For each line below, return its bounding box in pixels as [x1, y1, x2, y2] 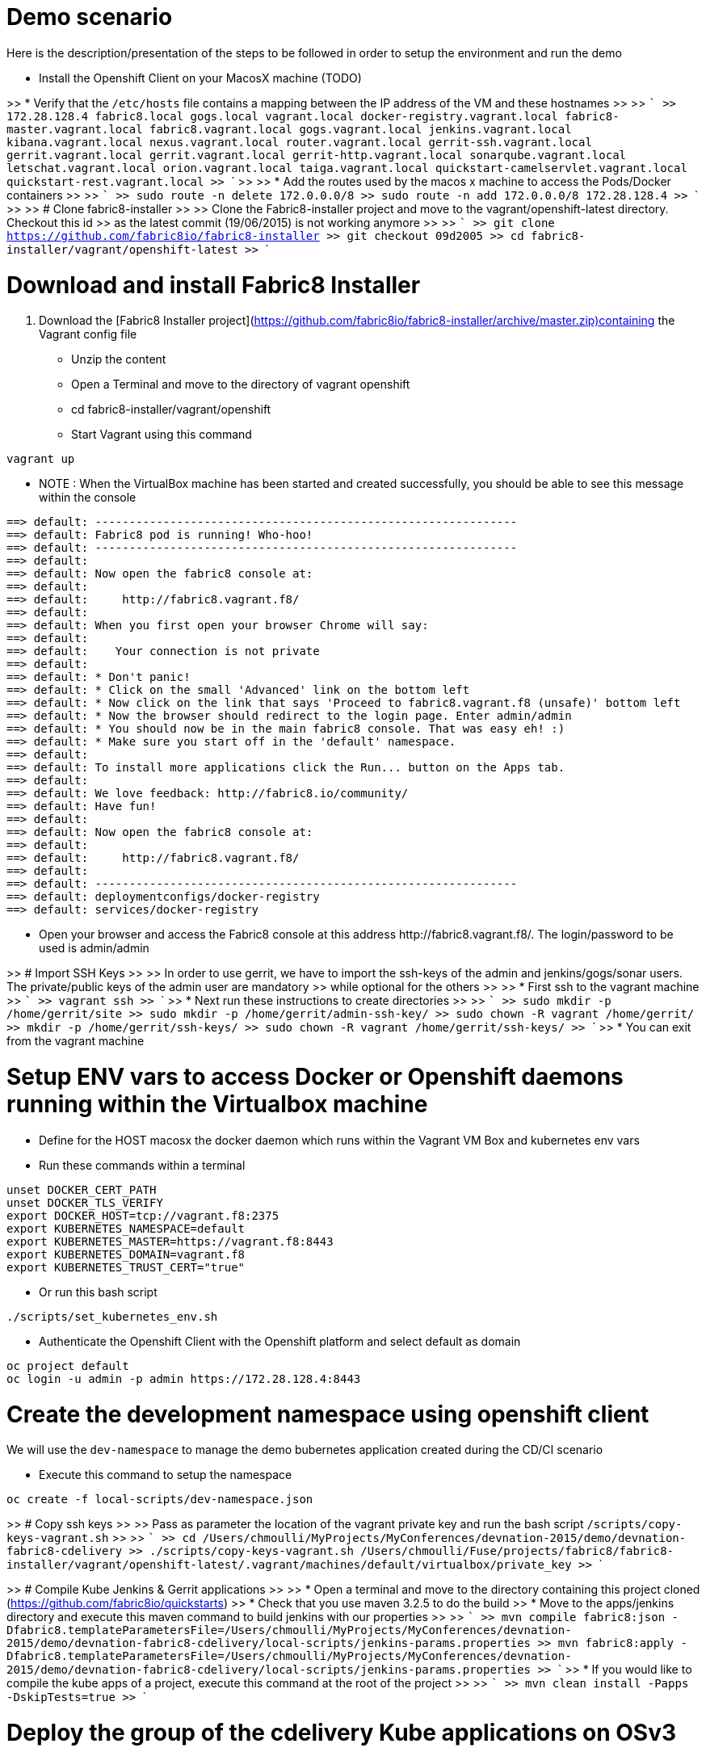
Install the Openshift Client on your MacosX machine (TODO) [39, 70, 362, 85]
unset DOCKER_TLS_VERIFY [6, 1195, 163, 1209]
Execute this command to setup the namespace [39, 1468, 292, 1482]
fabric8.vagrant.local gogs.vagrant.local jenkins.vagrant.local [149, 122, 572, 136]
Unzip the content [71, 352, 166, 367]
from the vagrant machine [6, 1034, 145, 1048]
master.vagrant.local [6, 122, 143, 136]
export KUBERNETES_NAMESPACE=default [6, 1221, 246, 1235]
